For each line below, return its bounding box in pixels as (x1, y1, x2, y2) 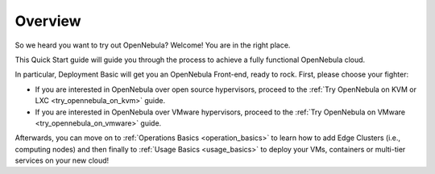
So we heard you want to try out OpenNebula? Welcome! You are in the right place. (14, 40, 291, 50)
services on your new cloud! (14, 155, 110, 165)
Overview (14, 12, 81, 30)
